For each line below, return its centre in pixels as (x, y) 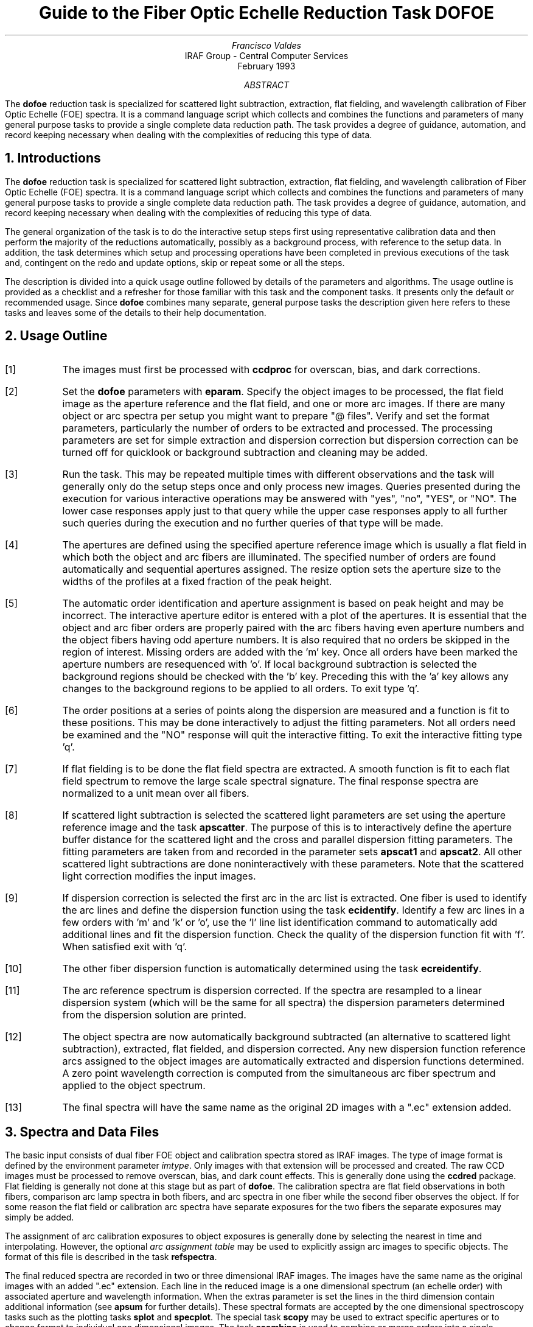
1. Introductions (53, 158)
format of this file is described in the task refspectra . (111, 1257)
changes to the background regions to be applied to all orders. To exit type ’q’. (241, 689)
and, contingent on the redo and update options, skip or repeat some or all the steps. (175, 262)
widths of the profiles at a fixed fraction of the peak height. (197, 582)
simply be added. (40, 1217)
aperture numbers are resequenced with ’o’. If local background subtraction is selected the (270, 664)
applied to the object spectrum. (134, 1086)
